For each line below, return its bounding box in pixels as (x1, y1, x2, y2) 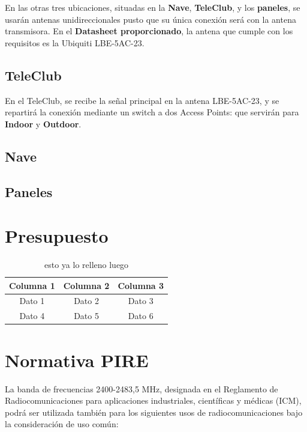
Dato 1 (19, 294, 45, 307)
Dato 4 (19, 309, 45, 322)
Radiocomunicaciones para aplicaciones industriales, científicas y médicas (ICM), (5, 394, 302, 407)
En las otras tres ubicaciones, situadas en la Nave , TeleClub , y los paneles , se (5, 1, 300, 13)
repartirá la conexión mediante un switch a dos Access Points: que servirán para (5, 106, 299, 118)
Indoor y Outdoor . (5, 117, 82, 130)
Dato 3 (128, 294, 153, 307)
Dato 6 (128, 309, 153, 322)
